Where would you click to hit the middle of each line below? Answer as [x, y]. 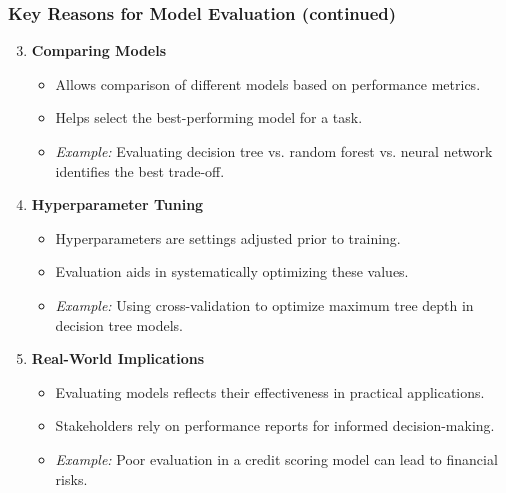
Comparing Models [99, 50]
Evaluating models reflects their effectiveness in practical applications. [270, 391]
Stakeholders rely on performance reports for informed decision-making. [275, 425]
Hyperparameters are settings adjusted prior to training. [228, 237]
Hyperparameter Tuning [117, 204]
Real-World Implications [118, 358]
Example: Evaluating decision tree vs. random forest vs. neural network [274, 151]
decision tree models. [119, 324]
